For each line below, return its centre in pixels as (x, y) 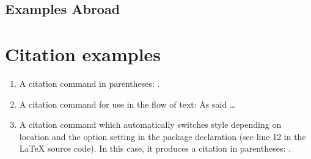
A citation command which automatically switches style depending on (150, 124)
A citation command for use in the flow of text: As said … (127, 104)
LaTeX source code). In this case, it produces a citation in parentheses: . (155, 148)
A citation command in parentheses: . (90, 83)
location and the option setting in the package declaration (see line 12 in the (163, 136)
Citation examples (83, 54)
